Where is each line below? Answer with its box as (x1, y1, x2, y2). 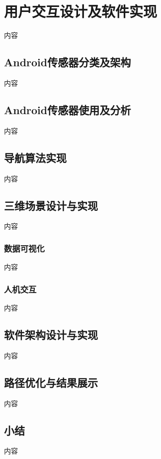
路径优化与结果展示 (4, 374, 98, 390)
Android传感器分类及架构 (4, 54, 131, 70)
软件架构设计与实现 (4, 326, 98, 342)
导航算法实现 (4, 150, 67, 165)
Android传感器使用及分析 (4, 102, 131, 117)
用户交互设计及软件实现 (4, 1, 158, 21)
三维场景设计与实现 (4, 197, 98, 213)
